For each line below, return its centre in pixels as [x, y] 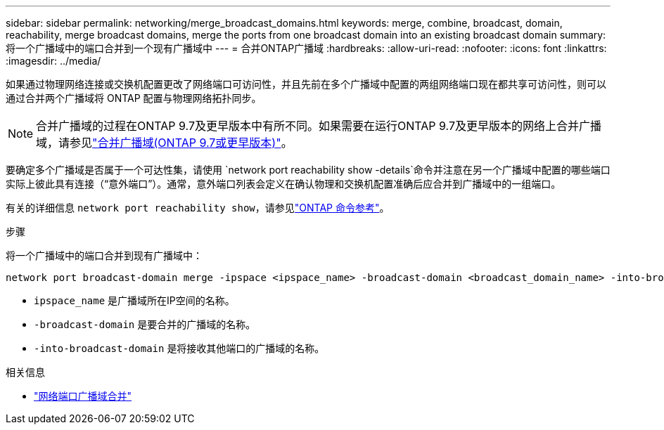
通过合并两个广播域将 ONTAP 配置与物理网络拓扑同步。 [134, 98]
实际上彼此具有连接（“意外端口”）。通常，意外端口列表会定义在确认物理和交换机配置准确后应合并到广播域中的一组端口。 [283, 184]
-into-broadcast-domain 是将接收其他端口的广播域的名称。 [179, 348]
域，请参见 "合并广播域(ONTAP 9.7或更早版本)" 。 [164, 143]
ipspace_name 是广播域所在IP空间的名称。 [134, 300]
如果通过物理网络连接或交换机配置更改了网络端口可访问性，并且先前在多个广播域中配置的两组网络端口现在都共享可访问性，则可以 [306, 84]
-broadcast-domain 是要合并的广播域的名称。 [145, 324]
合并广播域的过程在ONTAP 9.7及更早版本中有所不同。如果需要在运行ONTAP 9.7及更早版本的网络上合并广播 [319, 126]
